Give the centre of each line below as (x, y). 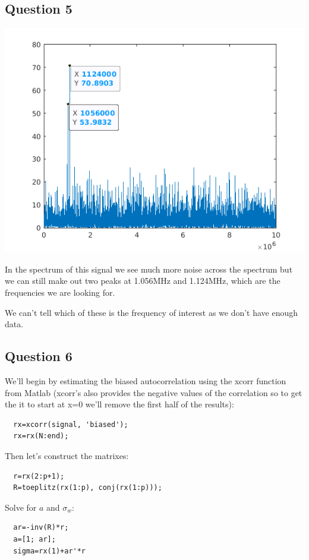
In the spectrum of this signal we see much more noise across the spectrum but (149, 269)
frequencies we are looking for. (60, 292)
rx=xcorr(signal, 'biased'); (71, 424)
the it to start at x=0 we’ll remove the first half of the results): (119, 404)
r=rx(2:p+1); (39, 476)
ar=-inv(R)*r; (41, 528)
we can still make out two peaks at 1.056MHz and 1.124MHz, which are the (143, 281)
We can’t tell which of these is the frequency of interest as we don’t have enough (152, 312)
